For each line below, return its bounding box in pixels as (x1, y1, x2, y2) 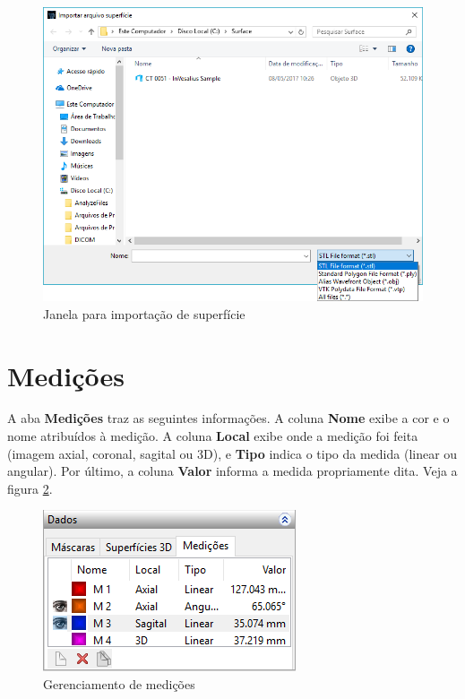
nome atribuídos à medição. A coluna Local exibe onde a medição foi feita (7, 427, 418, 445)
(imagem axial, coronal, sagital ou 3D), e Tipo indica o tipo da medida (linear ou (7, 444, 458, 462)
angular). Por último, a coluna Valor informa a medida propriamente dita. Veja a (7, 462, 458, 480)
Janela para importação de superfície (43, 304, 245, 323)
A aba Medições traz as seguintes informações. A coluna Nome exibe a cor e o (7, 409, 450, 427)
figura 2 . (7, 479, 53, 497)
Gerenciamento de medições (43, 675, 195, 694)
